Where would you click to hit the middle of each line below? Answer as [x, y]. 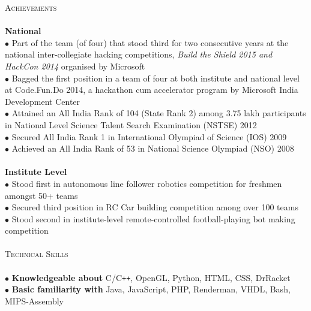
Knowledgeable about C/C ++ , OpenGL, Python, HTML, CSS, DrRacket [151, 277]
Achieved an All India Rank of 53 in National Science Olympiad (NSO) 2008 [153, 148]
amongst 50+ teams [41, 195]
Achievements [31, 7]
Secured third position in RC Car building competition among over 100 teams [155, 207]
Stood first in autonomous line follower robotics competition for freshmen [147, 183]
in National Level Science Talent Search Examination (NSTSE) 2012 [131, 124]
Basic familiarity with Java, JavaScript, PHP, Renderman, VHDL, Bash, [151, 289]
